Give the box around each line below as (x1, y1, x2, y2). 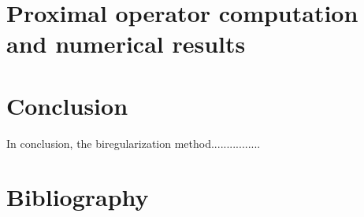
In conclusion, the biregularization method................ (6, 134, 261, 151)
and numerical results (6, 28, 246, 60)
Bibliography (6, 181, 149, 213)
